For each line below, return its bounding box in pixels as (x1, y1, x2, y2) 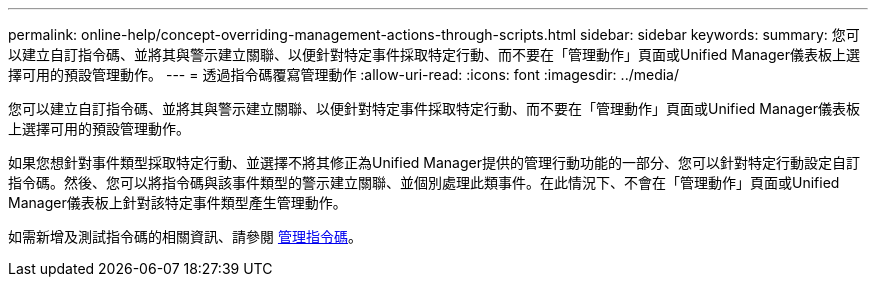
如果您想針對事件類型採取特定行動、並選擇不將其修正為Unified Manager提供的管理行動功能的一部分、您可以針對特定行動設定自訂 (8, 154, 860, 171)
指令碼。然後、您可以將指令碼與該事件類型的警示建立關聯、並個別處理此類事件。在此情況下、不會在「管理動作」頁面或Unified (8, 174, 840, 191)
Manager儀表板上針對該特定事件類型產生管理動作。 (8, 194, 347, 211)
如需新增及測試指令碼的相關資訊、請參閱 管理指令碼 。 (8, 228, 362, 245)
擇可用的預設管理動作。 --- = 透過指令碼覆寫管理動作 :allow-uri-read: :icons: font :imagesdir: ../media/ (8, 66, 680, 83)
